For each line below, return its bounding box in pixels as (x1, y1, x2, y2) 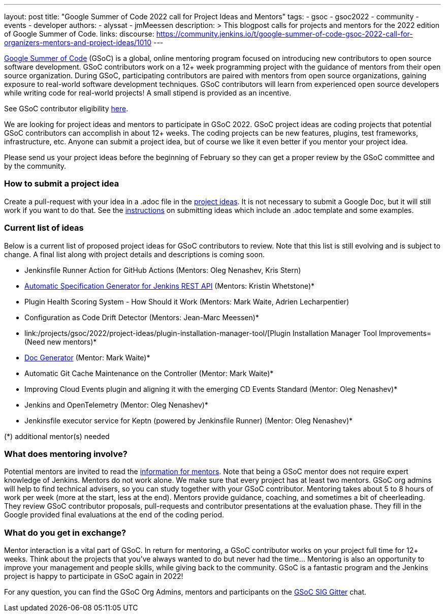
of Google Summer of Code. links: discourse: (4, 29, 154, 38)
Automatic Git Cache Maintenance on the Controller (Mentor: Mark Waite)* (24, 368, 274, 378)
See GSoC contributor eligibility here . (4, 104, 129, 113)
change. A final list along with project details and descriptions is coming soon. (4, 250, 265, 259)
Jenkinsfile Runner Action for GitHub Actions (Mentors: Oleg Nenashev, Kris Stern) (24, 265, 301, 274)
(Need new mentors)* (24, 337, 97, 346)
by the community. (4, 162, 67, 170)
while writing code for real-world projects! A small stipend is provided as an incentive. (4, 88, 292, 97)
